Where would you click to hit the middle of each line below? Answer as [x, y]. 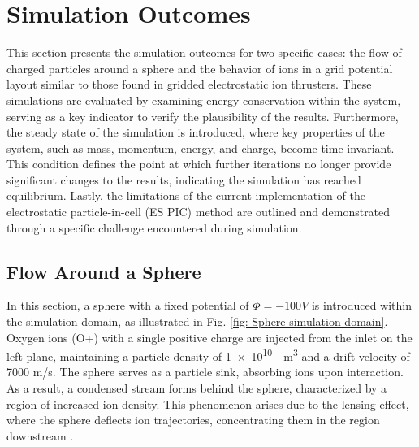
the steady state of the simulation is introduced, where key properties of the [196, 132]
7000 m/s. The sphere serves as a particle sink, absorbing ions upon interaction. [205, 372]
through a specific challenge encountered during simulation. [154, 227]
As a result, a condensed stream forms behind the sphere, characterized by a [197, 388]
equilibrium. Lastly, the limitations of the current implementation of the [186, 195]
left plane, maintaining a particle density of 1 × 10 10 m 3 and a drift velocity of [208, 355]
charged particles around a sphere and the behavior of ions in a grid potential [200, 68]
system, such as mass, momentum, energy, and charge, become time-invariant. [201, 148]
